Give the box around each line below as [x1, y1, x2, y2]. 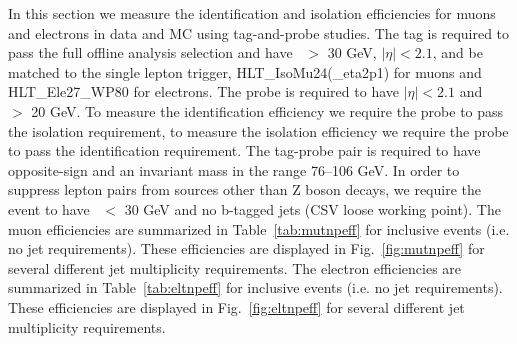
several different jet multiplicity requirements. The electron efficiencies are [8, 257, 462, 278]
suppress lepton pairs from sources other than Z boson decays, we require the [8, 179, 481, 200]
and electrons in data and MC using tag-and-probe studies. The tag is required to [8, 22, 510, 43]
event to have [8, 198, 90, 219]
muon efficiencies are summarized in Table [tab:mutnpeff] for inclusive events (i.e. [8, 218, 510, 239]
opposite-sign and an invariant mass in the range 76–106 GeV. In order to [8, 159, 460, 180]
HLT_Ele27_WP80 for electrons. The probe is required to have [8, 81, 399, 102]
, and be [432, 42, 483, 63]
